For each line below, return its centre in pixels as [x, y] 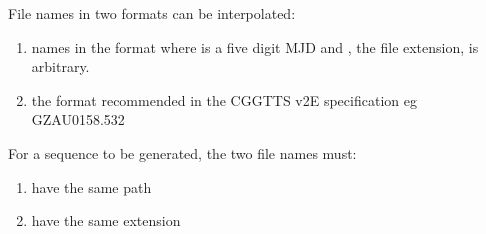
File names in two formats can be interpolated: [152, 13]
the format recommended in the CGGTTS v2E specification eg [224, 99]
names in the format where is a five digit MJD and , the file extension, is [255, 46]
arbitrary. [60, 66]
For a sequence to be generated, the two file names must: [182, 152]
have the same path [91, 186]
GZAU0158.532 [78, 119]
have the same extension [106, 220]
